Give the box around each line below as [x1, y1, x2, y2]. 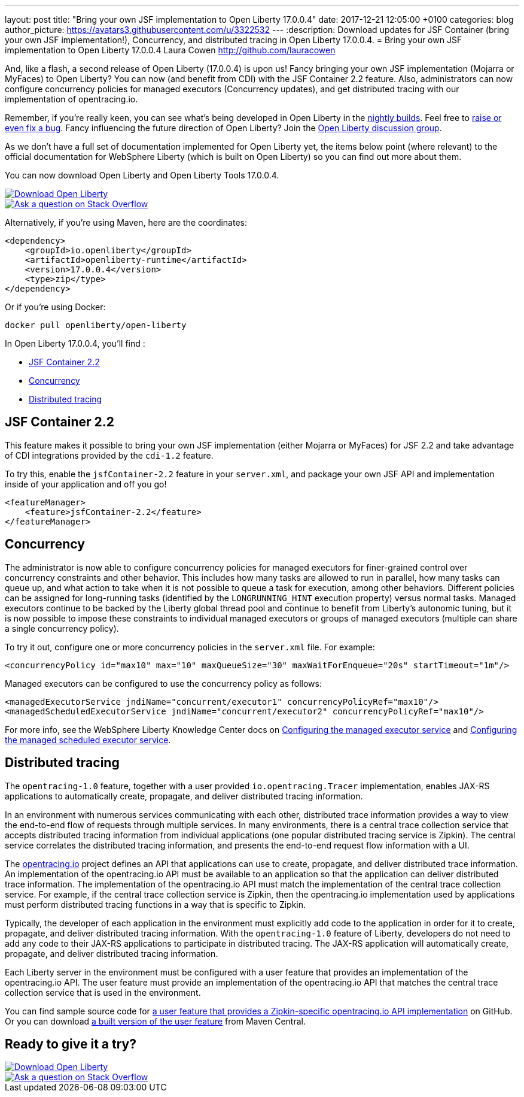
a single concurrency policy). [5, 623, 119, 634]
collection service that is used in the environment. [5, 987, 201, 998]
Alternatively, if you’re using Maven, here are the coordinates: [5, 217, 248, 228]
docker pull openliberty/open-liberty [5, 320, 187, 330]
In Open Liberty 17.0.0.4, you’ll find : [5, 338, 145, 349]
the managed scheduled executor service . [5, 734, 171, 745]
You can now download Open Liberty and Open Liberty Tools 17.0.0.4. [5, 170, 279, 180]
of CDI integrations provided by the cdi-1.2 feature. [5, 450, 214, 460]
